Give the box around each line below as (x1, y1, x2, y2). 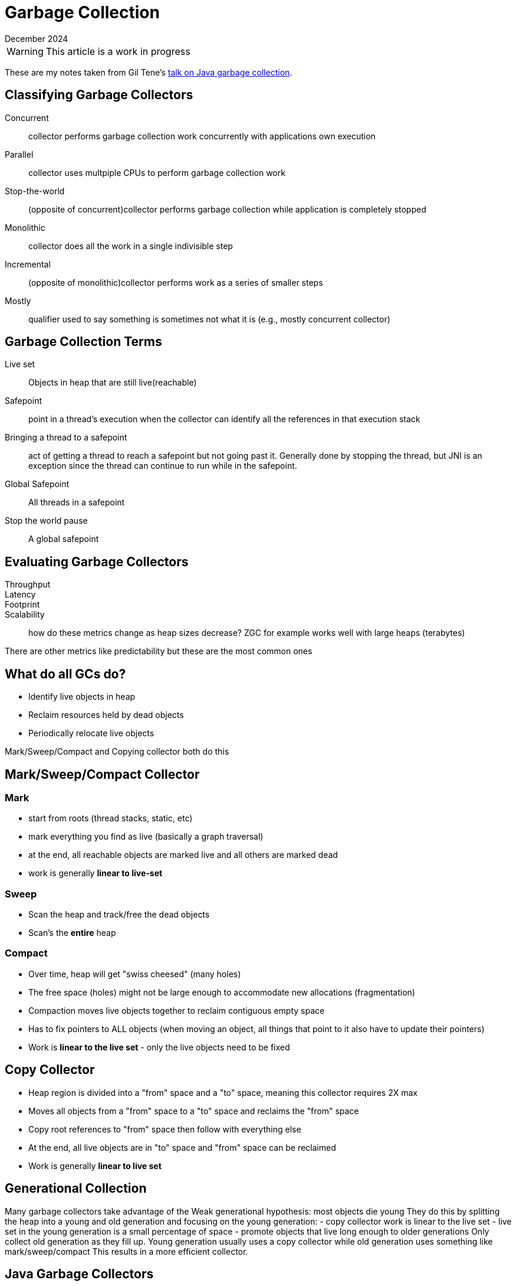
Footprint (5, 599, 40, 610)
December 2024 (5, 33, 68, 44)
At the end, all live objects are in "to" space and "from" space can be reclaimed (28, 1142, 336, 1153)
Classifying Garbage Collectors (5, 87, 193, 103)
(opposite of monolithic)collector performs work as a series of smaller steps (28, 277, 323, 288)
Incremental (5, 259, 51, 269)
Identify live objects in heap (28, 691, 136, 702)
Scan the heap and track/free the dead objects (28, 909, 210, 920)
